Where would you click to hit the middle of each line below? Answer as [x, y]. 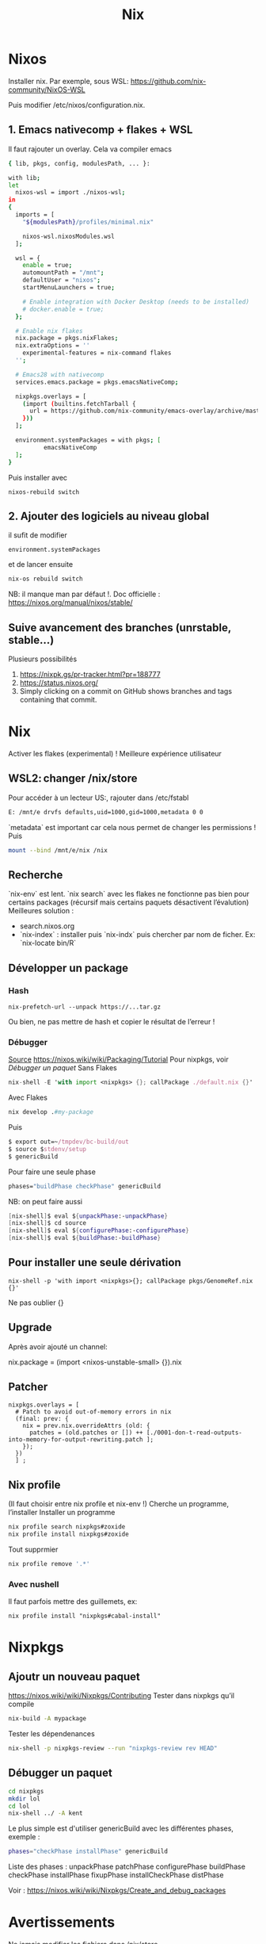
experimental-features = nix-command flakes [97, 353]
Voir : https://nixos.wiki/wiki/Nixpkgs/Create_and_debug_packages [117, 1890]
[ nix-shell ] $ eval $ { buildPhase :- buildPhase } [84, 1238]
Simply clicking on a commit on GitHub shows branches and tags [125, 691]
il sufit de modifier [38, 535]
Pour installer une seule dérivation [95, 1263]
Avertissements [62, 1922]
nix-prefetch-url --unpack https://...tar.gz [84, 1007]
